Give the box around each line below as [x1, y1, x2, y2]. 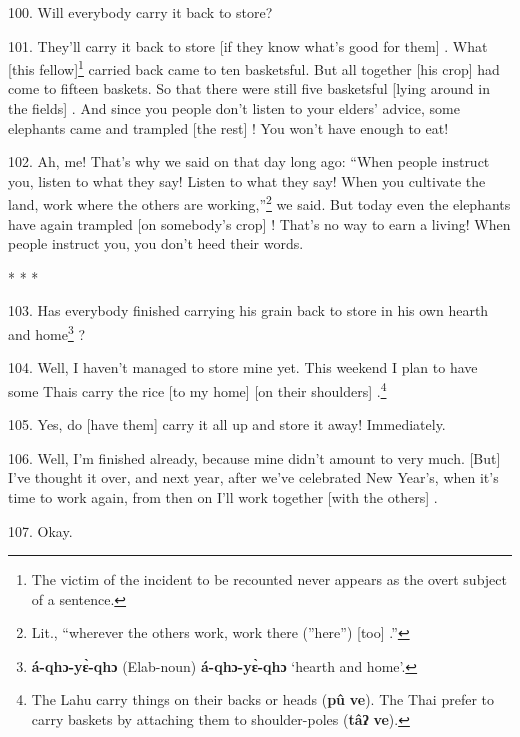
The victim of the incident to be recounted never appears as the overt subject [31, 569, 507, 590]
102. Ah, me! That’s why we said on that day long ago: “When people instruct [8, 151, 490, 172]
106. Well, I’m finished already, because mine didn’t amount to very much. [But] [8, 447, 501, 468]
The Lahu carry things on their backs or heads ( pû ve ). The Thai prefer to [31, 689, 494, 710]
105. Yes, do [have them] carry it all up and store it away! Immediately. [8, 414, 446, 435]
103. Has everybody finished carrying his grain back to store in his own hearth [8, 300, 489, 321]
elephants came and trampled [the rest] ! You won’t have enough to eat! [8, 117, 449, 138]
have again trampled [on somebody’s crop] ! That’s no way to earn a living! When [8, 213, 511, 234]
